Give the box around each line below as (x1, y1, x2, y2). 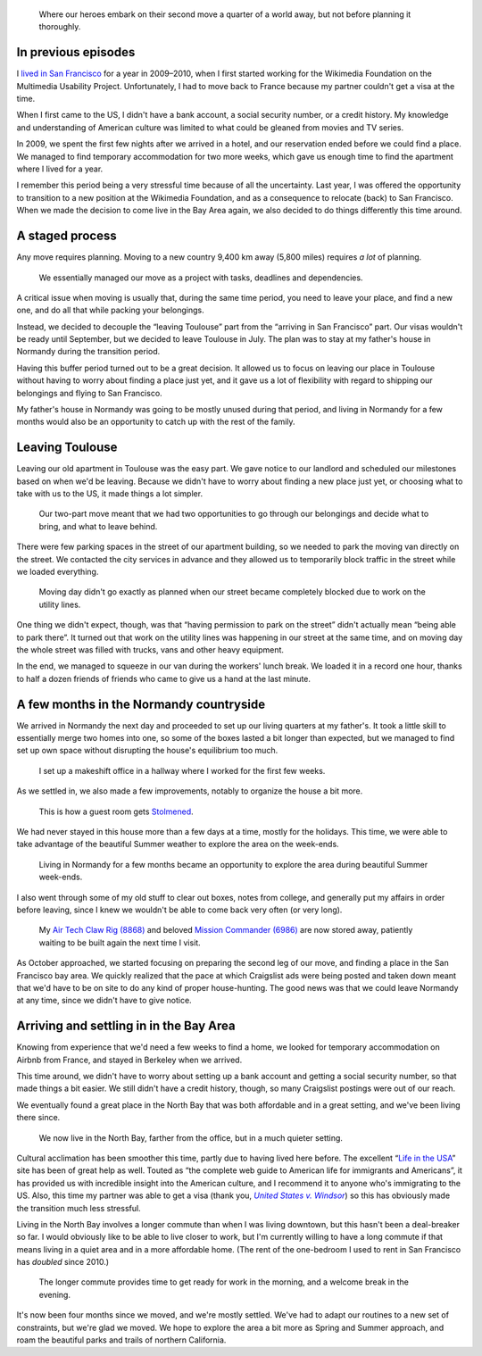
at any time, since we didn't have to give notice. (16, 995, 192, 1006)
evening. (38, 1289, 71, 1300)
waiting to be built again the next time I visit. (38, 937, 201, 948)
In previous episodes (16, 45, 136, 60)
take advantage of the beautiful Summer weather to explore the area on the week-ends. (16, 839, 339, 850)
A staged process (16, 229, 117, 244)
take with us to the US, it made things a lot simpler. (16, 488, 204, 499)
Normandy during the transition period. (16, 346, 161, 357)
